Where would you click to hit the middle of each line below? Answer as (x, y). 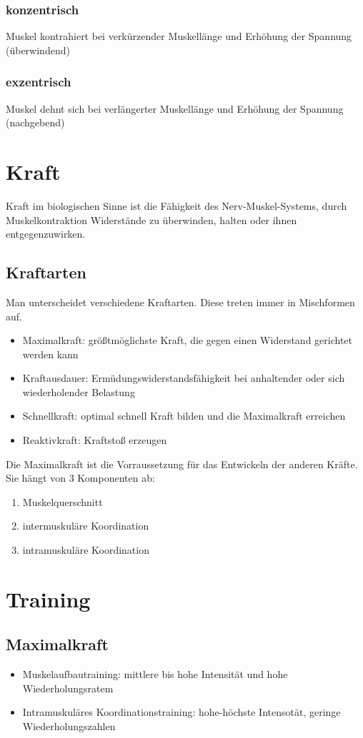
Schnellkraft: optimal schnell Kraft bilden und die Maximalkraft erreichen (184, 416)
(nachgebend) (35, 122)
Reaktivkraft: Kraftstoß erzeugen (95, 440)
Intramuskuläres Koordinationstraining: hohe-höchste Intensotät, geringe (181, 712)
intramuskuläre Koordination (86, 550)
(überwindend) (38, 50)
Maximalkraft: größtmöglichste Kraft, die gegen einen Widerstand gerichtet (187, 340)
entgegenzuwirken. (46, 234)
